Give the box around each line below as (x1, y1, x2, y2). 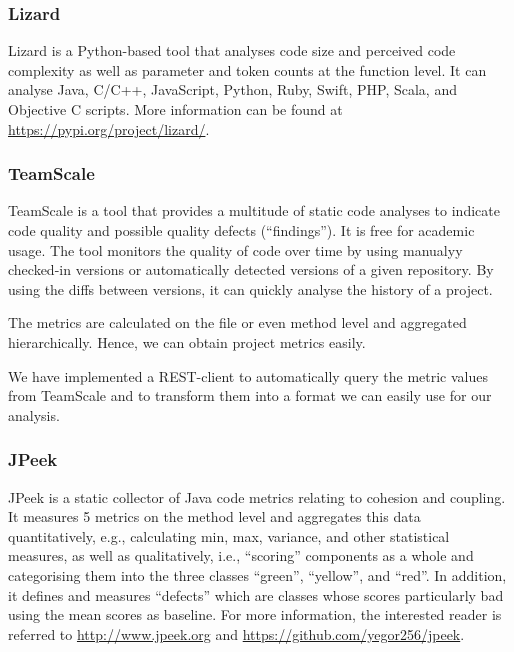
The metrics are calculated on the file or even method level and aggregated (8, 312, 467, 333)
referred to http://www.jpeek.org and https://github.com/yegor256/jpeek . (8, 623, 465, 644)
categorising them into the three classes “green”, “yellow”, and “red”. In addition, (8, 564, 507, 585)
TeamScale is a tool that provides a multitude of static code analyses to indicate (8, 200, 500, 221)
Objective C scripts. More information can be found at (8, 99, 343, 119)
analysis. (8, 404, 60, 425)
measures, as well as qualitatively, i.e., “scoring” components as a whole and (8, 545, 474, 566)
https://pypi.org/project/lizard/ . (8, 118, 210, 139)
